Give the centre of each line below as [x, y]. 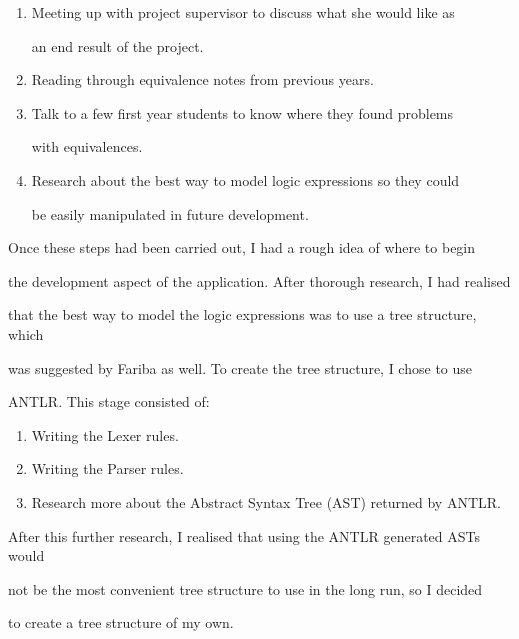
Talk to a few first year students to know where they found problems [242, 112]
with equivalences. [87, 146]
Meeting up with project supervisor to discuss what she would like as [243, 12]
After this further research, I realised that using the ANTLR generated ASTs [244, 535]
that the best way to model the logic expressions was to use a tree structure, [242, 314]
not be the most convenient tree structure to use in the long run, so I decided [245, 588]
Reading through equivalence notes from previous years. [202, 79]
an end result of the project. [117, 45]
